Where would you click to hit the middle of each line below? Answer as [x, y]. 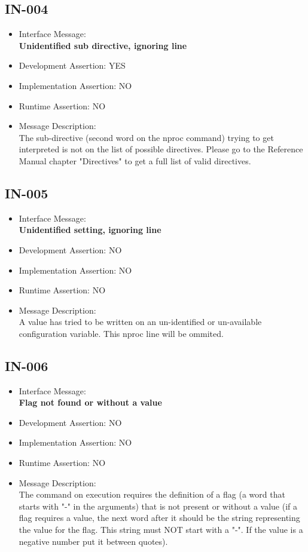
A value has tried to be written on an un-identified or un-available [140, 322]
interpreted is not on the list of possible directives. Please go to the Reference [161, 149]
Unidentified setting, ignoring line [90, 230]
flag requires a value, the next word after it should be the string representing [159, 518]
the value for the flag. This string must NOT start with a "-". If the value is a [161, 530]
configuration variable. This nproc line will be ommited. [121, 333]
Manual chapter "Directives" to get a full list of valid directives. [135, 160]
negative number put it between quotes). [93, 541]
